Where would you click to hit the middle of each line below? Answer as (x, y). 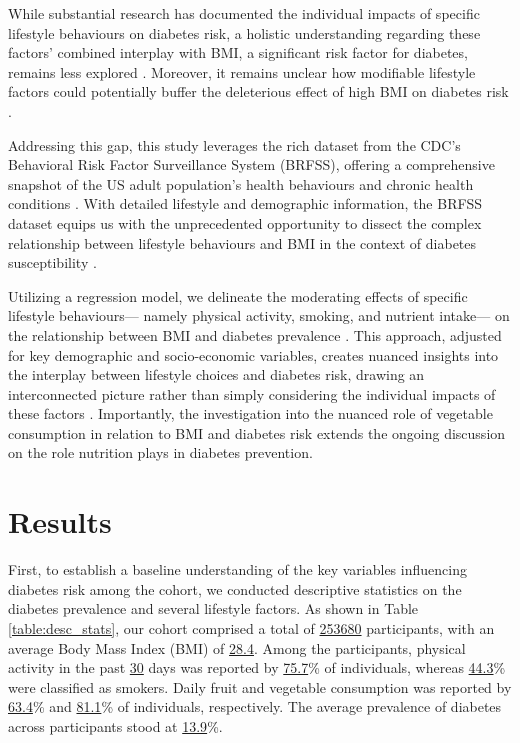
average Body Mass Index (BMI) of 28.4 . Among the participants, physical (237, 647)
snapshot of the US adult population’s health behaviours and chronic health (241, 183)
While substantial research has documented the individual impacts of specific (244, 13)
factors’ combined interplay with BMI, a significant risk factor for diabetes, (238, 52)
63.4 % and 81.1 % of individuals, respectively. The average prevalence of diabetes (255, 706)
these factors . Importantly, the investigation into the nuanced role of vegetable (250, 413)
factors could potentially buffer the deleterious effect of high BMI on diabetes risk (258, 91)
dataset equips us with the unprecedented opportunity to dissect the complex (245, 222)
